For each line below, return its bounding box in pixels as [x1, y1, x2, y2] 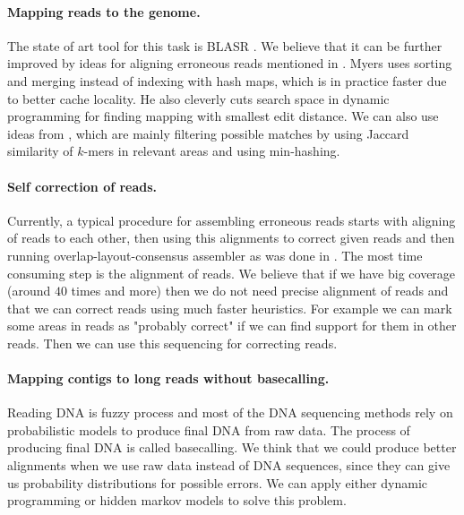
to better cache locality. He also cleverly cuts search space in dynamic [7, 89, 390, 107]
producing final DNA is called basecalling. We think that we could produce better [7, 438, 457, 457]
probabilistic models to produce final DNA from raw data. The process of [7, 420, 410, 439]
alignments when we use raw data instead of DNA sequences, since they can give [7, 456, 451, 475]
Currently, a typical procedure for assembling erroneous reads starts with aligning [7, 210, 456, 229]
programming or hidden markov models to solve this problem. [7, 491, 347, 510]
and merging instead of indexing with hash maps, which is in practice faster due [7, 71, 447, 90]
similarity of [7, 142, 73, 160]
